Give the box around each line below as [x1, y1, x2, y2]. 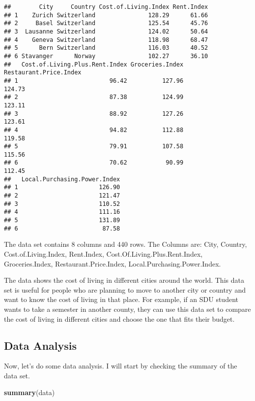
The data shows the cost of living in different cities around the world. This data [4, 275, 244, 285]
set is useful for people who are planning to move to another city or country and [4, 284, 246, 295]
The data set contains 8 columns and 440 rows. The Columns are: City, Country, [4, 239, 247, 249]
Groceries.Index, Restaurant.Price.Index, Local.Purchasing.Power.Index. [4, 258, 221, 268]
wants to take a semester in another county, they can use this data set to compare [4, 303, 251, 314]
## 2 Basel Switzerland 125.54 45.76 [4, 20, 208, 27]
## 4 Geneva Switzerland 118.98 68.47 [4, 36, 208, 43]
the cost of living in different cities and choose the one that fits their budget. [4, 313, 235, 324]
